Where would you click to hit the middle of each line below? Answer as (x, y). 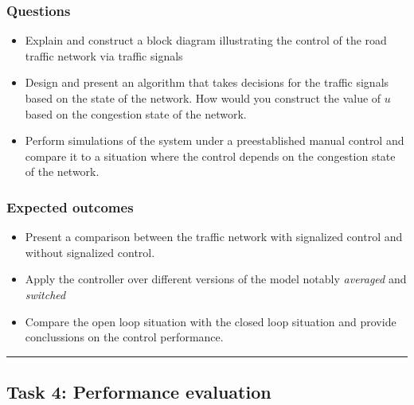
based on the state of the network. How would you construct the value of (203, 98)
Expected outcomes (70, 206)
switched (45, 294)
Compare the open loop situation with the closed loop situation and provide (211, 321)
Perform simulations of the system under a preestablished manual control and (215, 140)
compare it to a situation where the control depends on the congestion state (210, 156)
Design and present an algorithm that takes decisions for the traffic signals (207, 82)
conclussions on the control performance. (124, 337)
